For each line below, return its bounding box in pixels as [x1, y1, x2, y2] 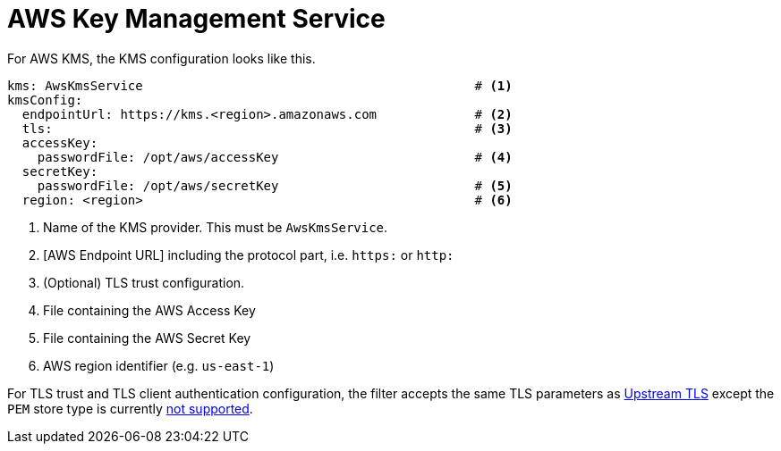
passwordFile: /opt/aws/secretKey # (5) [37, 178, 513, 193]
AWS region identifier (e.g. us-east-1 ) [43, 357, 275, 373]
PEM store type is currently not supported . [7, 400, 253, 416]
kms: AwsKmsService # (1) [7, 78, 513, 93]
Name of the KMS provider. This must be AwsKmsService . [43, 219, 388, 235]
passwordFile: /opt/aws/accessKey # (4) [37, 149, 513, 164]
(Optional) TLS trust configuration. [43, 274, 245, 290]
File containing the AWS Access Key [43, 302, 256, 318]
